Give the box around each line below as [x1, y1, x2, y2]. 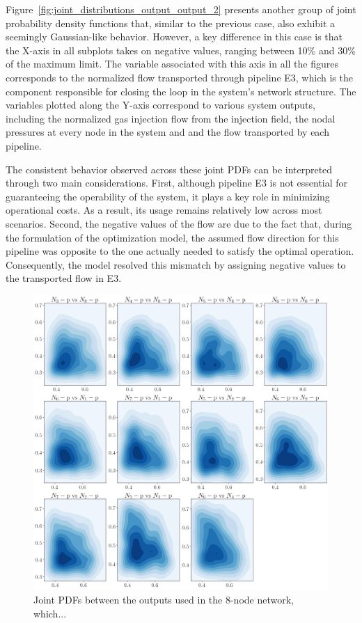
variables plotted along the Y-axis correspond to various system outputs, [6, 97, 315, 112]
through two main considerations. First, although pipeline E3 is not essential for [6, 175, 348, 190]
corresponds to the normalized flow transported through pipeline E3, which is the [6, 70, 353, 84]
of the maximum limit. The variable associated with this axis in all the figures [6, 56, 339, 71]
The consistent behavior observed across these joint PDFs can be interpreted [6, 161, 333, 176]
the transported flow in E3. [6, 271, 122, 285]
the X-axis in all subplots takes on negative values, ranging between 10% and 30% [6, 42, 356, 57]
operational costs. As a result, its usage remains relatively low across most [6, 203, 322, 217]
